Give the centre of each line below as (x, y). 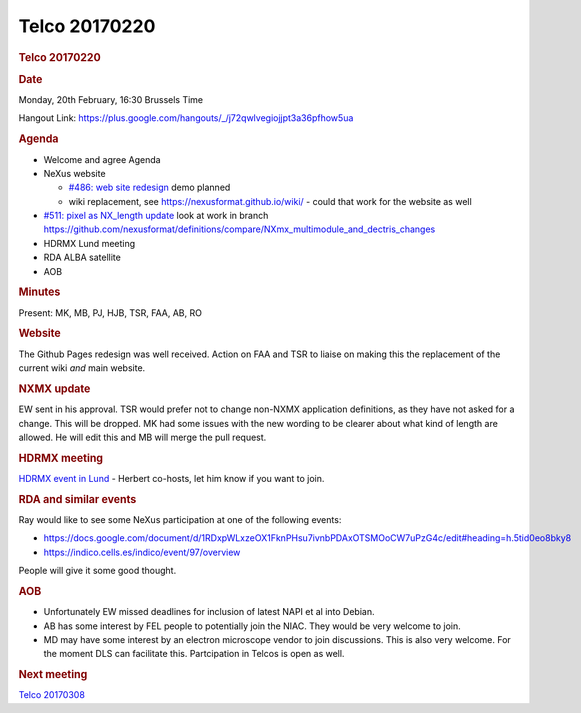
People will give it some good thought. (97, 571)
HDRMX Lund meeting (89, 243)
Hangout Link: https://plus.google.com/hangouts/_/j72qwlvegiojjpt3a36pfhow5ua (186, 118)
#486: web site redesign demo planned (149, 187)
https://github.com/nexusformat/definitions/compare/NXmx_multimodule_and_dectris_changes (239, 229)
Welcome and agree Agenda (102, 159)
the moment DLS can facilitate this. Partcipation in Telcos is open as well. (194, 654)
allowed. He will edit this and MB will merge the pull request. (142, 437)
